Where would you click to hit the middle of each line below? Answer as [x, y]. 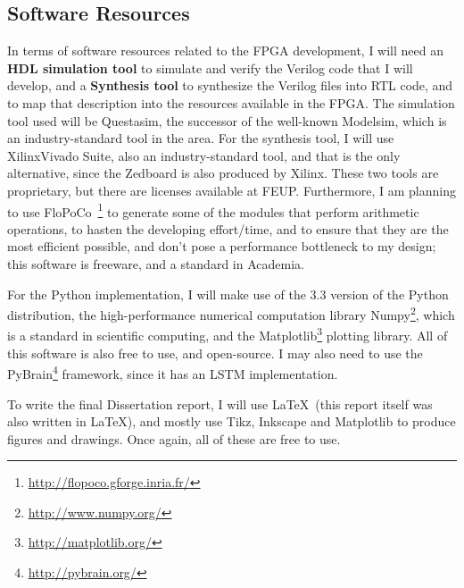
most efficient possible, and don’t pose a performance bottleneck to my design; [222, 246]
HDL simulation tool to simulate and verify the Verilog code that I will [210, 67]
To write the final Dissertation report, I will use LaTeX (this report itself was [220, 403]
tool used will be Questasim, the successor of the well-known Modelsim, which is [227, 120]
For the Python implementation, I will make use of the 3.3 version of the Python [228, 294]
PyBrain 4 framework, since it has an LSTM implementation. [173, 372]
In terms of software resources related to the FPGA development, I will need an [225, 50]
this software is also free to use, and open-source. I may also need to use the [215, 353]
